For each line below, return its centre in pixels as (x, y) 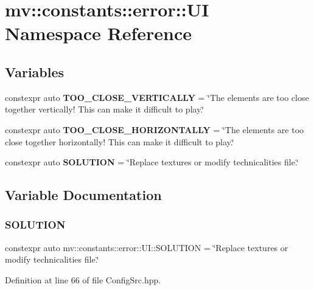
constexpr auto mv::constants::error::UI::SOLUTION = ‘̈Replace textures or (147, 247)
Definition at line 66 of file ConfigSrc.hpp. (83, 279)
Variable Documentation (83, 195)
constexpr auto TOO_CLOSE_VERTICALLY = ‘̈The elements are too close (157, 97)
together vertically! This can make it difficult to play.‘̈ (105, 109)
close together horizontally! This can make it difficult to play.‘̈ (120, 141)
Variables (35, 71)
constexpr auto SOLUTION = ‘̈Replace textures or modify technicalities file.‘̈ (152, 162)
